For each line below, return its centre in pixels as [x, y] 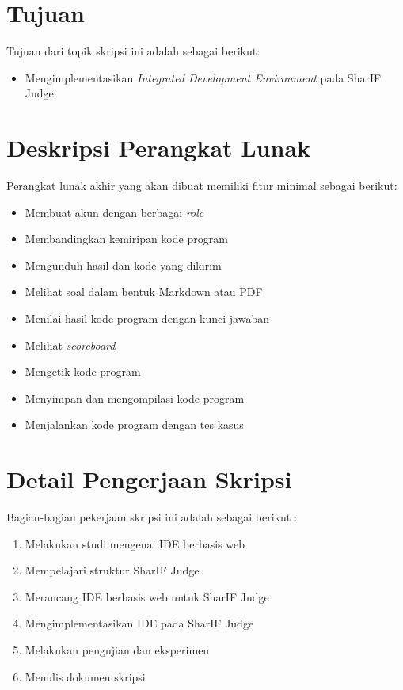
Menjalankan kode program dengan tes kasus [134, 425]
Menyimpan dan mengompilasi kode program [135, 398]
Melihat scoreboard [70, 345]
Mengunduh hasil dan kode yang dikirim [123, 265]
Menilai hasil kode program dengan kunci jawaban [147, 318]
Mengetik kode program [83, 372]
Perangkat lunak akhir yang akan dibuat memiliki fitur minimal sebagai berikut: [202, 186]
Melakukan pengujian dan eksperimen [117, 650]
